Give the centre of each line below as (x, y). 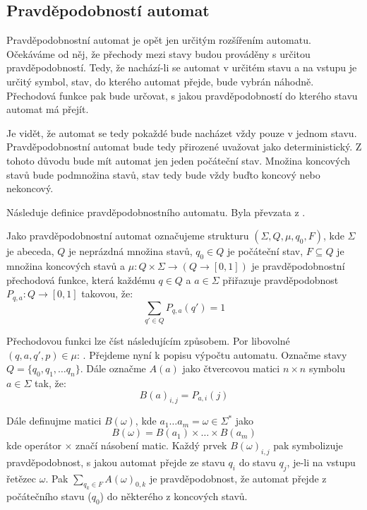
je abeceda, (30, 251)
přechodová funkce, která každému (81, 279)
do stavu (257, 462)
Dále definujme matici (54, 421)
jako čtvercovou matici (231, 368)
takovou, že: (107, 293)
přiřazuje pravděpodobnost (281, 279)
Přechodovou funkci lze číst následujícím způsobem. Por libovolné (148, 341)
